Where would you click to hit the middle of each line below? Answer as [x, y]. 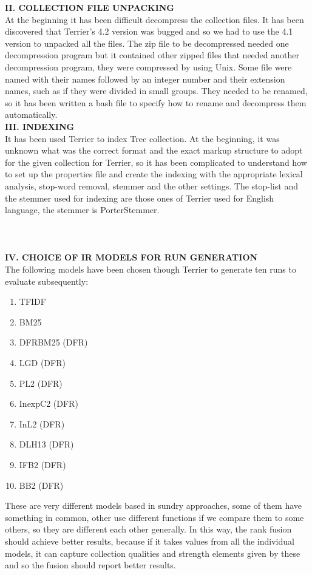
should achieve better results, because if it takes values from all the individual [150, 541]
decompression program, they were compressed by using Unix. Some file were [148, 66]
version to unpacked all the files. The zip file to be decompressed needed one [147, 43]
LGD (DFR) [42, 363]
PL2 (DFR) [41, 383]
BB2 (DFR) [41, 485]
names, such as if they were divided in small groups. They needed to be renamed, [156, 91]
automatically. [31, 114]
